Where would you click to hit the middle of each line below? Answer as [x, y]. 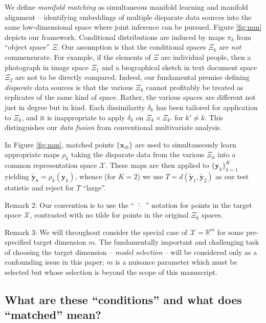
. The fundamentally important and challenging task [177, 242]
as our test [232, 176]
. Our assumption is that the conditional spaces [132, 47]
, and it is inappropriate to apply [73, 117]
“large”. [94, 187]
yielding [17, 176]
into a [227, 154]
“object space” [27, 47]
